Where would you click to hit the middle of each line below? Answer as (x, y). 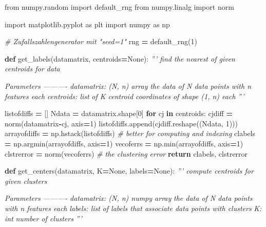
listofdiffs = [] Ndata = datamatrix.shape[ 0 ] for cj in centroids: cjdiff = (119, 113)
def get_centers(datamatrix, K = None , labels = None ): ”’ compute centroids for (129, 171)
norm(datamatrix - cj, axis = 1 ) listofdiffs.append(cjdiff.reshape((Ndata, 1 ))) (121, 123)
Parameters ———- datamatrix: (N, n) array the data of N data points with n (128, 86)
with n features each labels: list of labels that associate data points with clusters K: (133, 208)
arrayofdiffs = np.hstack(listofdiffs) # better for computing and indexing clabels (130, 133)
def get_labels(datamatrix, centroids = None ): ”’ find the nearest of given (120, 58)
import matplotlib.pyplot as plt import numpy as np (87, 24)
